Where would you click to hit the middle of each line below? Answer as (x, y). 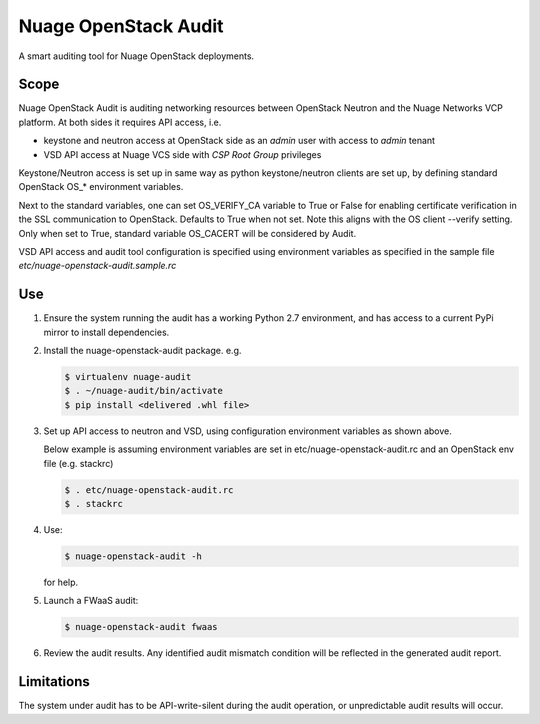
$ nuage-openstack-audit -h (133, 556)
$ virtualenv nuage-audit (128, 377)
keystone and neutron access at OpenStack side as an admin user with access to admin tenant (239, 141)
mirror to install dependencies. (106, 332)
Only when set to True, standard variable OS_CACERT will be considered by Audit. (187, 233)
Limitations (54, 681)
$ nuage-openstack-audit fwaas (141, 627)
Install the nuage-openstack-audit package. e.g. (142, 351)
